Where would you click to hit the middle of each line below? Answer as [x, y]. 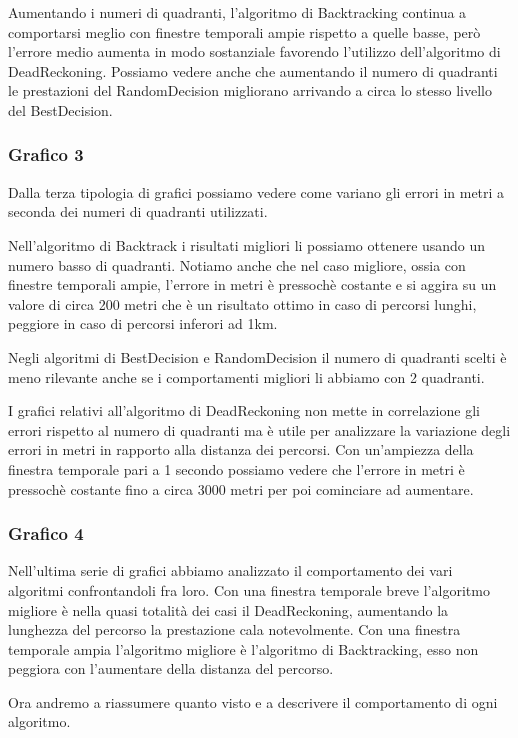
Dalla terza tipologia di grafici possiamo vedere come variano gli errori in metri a [256, 191]
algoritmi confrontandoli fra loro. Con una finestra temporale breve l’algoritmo [249, 589]
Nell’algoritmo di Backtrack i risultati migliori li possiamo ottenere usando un [247, 244]
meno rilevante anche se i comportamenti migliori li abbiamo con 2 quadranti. [246, 376]
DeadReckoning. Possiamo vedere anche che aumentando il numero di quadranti [253, 70]
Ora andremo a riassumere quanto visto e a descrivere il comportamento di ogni [253, 701]
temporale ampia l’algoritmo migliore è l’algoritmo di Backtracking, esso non [243, 648]
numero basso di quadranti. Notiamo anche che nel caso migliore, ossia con [237, 264]
